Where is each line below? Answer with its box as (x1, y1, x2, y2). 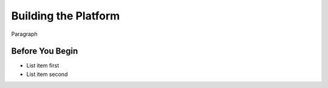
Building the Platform (11, 9, 120, 22)
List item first (26, 62, 60, 69)
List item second (26, 70, 68, 78)
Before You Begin (11, 46, 78, 56)
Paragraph (11, 30, 38, 38)
